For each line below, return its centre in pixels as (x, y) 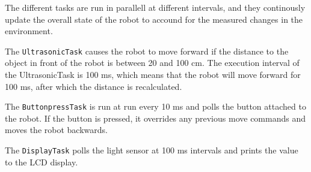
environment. (29, 31)
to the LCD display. (42, 162)
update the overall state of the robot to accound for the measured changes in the (154, 19)
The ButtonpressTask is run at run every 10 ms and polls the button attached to (155, 106)
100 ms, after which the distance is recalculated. (94, 86)
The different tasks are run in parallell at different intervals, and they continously (155, 7)
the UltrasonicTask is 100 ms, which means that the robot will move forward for (153, 75)
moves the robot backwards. (56, 130)
